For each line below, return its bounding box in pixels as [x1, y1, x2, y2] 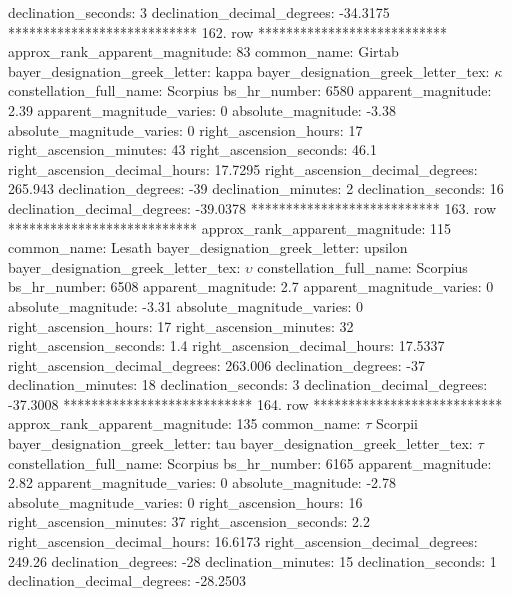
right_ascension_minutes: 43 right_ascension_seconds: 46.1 [8, 139, 377, 160]
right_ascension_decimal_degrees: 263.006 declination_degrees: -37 [8, 354, 425, 375]
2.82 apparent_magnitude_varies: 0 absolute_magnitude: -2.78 [8, 472, 396, 493]
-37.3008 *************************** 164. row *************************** [8, 393, 503, 414]
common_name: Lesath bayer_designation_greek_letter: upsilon [8, 237, 408, 258]
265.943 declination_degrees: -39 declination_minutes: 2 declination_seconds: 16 [8, 178, 504, 199]
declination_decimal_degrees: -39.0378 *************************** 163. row [8, 197, 497, 218]
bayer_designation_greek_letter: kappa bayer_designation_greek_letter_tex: [8, 60, 490, 81]
